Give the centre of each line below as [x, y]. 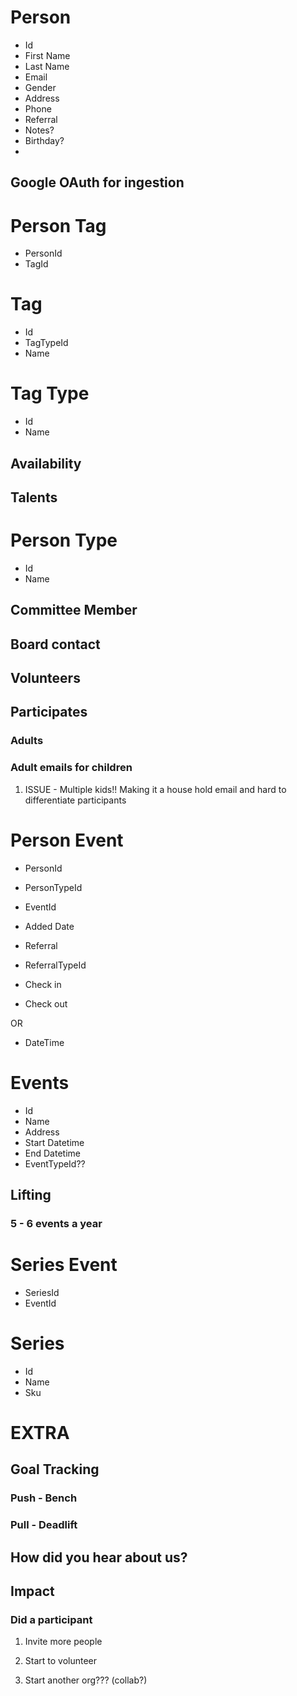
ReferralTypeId [55, 965]
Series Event [64, 1265]
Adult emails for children [71, 768]
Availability [46, 463]
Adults [27, 741]
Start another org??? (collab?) [86, 1680]
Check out [46, 1003]
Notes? [39, 130]
